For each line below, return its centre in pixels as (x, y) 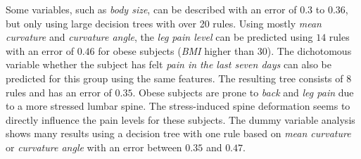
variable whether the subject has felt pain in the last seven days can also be (169, 64)
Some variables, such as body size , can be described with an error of (151, 9)
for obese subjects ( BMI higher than (176, 50)
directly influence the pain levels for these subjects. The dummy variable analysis (180, 119)
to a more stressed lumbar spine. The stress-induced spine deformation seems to (178, 106)
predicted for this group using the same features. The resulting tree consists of (175, 78)
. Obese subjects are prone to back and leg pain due (243, 92)
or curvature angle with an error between (94, 147)
